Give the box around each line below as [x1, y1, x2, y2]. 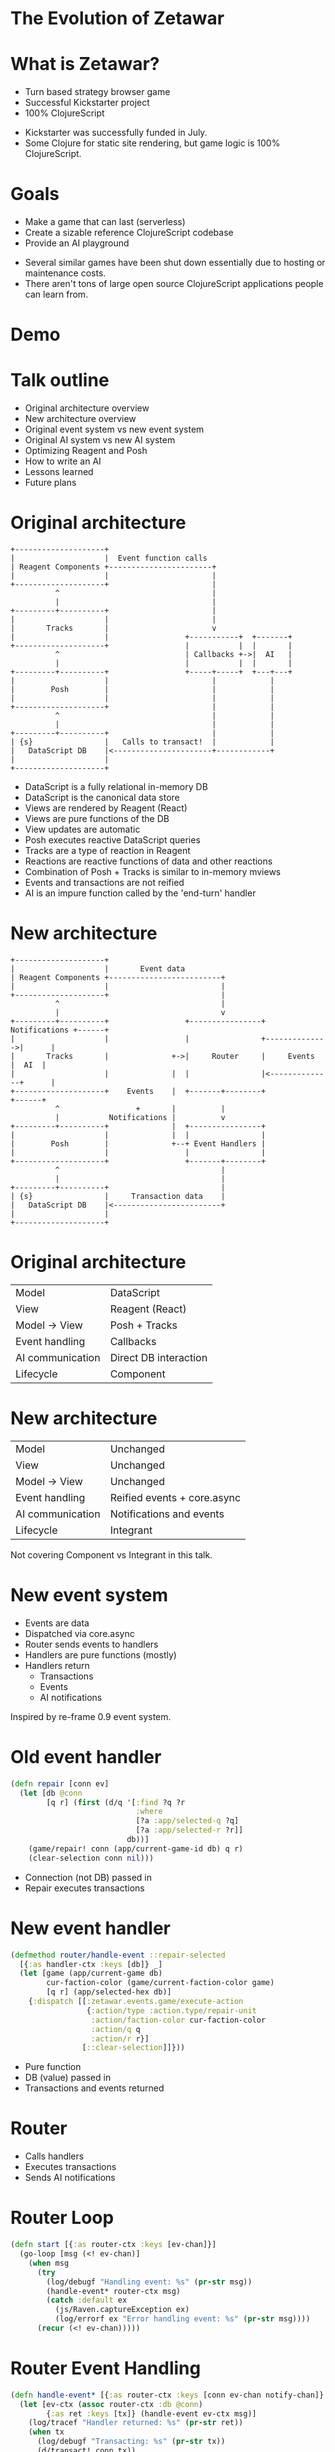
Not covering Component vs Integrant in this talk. [10, 1548, 213, 1561]
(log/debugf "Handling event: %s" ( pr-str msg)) [46, 2277, 253, 2287]
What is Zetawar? [10, 53, 160, 76]
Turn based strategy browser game [24, 86, 171, 98]
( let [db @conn [19, 1788, 83, 1798]
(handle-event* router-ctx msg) [46, 2286, 182, 2296]
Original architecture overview [24, 402, 150, 414]
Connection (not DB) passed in [24, 1871, 152, 1883]
